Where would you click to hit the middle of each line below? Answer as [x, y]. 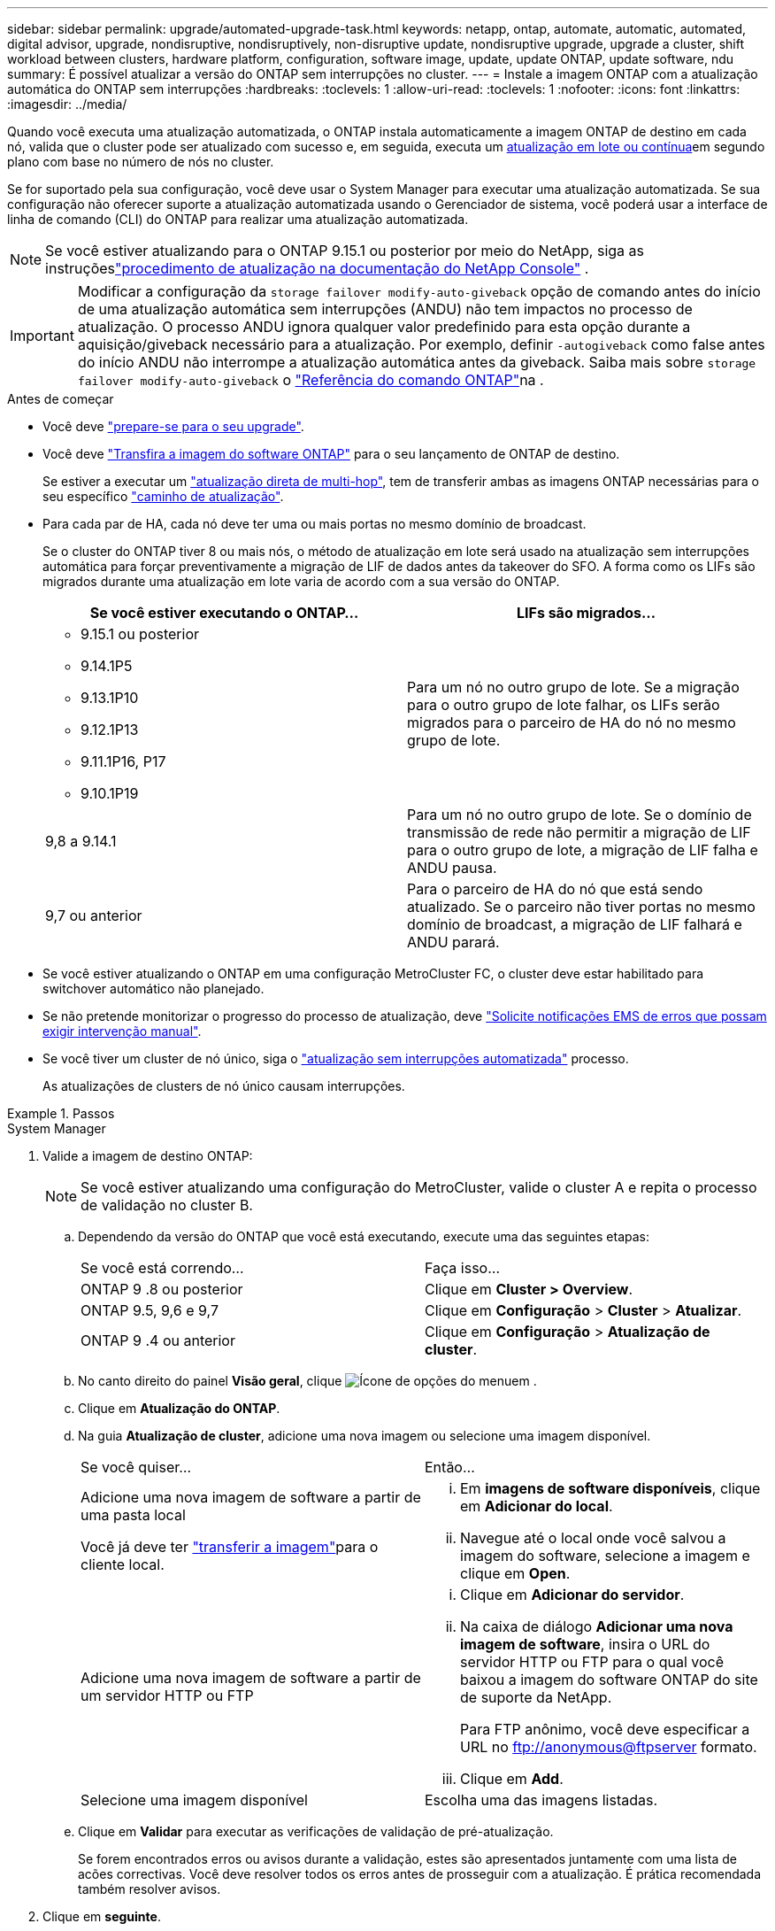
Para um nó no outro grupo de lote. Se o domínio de [579, 815]
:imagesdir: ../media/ [67, 104]
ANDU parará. [453, 942]
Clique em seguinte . [102, 1916]
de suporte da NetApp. [536, 1697]
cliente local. [123, 1564]
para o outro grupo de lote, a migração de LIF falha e [583, 850]
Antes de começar [61, 399]
